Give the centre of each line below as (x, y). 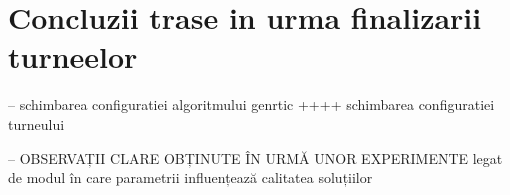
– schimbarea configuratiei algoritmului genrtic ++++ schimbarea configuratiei (251, 104)
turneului (36, 123)
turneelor (73, 56)
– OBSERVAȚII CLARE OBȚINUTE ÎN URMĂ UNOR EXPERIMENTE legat (255, 157)
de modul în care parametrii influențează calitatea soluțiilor (190, 177)
